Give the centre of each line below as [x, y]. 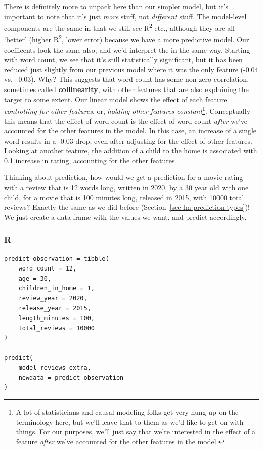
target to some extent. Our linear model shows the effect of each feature [116, 99]
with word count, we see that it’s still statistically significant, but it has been [123, 59]
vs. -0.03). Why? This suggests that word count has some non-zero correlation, [127, 79]
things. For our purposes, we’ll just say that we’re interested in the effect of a [136, 432]
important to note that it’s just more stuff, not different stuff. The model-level [125, 16]
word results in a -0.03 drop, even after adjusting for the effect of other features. [128, 140]
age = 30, [35, 278]
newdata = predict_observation [71, 377]
